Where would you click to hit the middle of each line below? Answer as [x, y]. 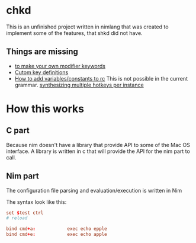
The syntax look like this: [36, 202]
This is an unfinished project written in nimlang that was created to [87, 27]
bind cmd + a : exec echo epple [57, 229]
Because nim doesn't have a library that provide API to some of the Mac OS [98, 145]
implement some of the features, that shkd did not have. [75, 33]
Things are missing [42, 52]
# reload [17, 218]
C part [18, 131]
